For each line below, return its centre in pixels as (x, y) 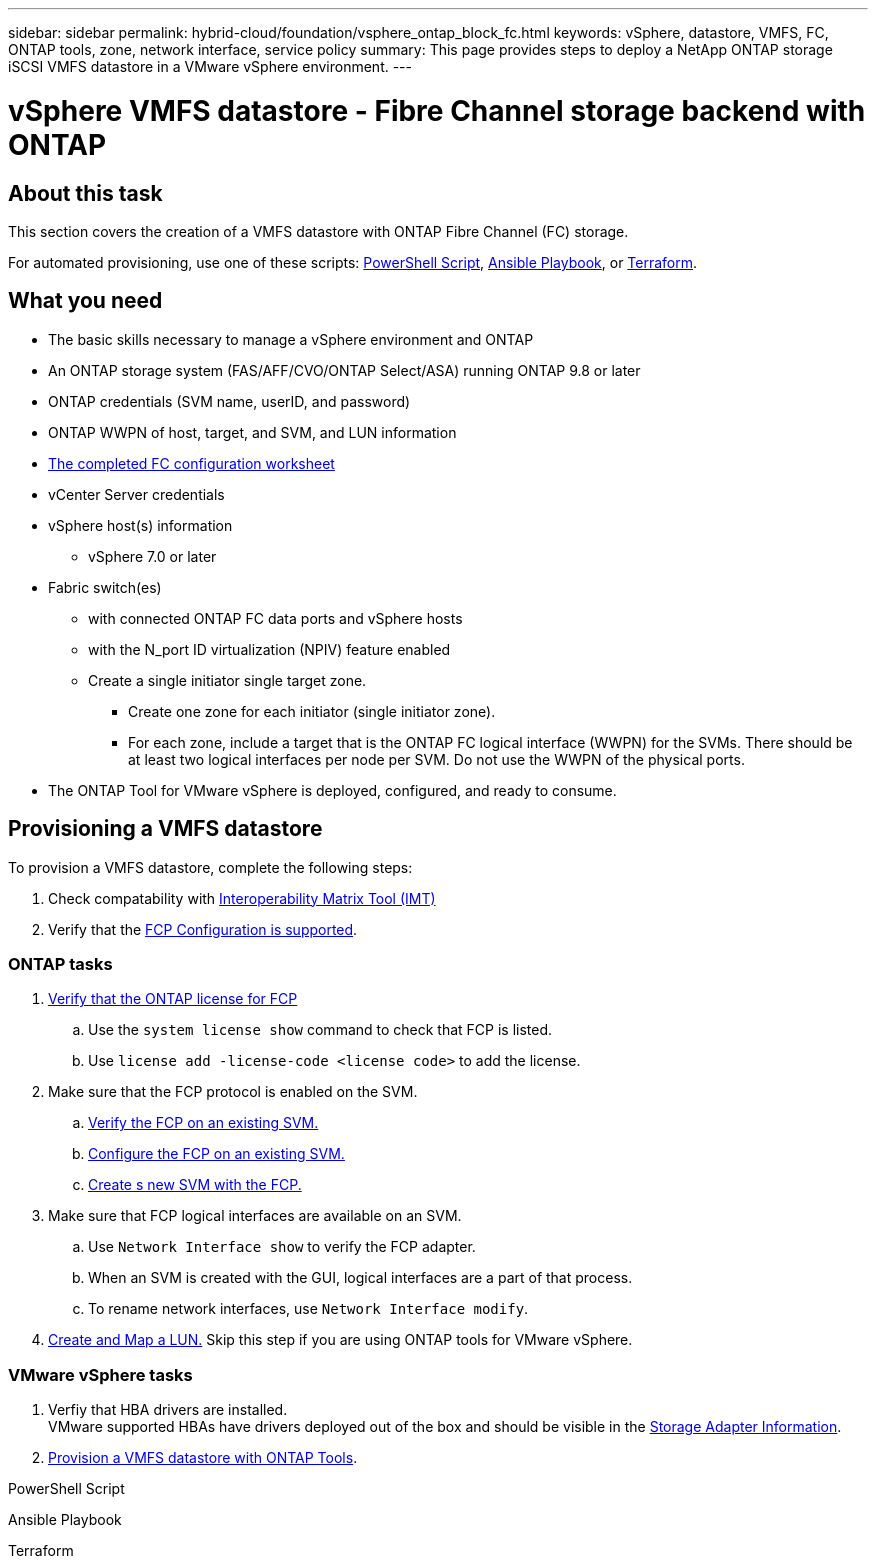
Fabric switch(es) (105, 587)
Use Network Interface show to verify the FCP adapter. (282, 1247)
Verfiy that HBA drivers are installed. (168, 1410)
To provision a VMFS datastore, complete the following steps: (210, 867)
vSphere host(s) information (140, 525)
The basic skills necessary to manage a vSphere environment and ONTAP (291, 339)
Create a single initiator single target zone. (227, 680)
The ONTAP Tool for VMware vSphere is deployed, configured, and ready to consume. (332, 790)
